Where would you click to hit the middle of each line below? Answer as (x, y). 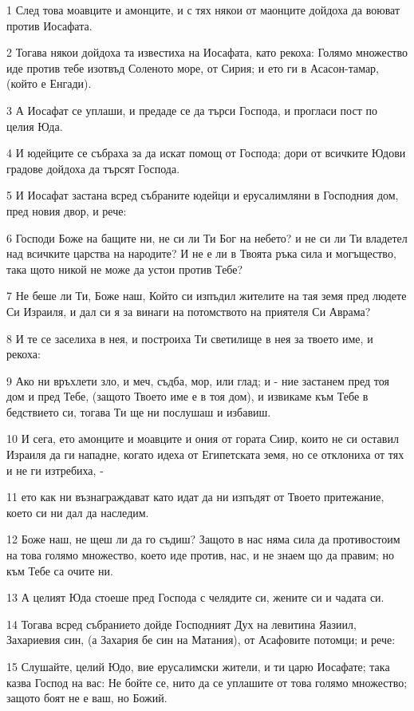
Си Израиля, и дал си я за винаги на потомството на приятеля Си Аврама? (189, 311)
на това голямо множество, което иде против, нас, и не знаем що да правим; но (200, 555)
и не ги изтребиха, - (55, 470)
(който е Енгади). (49, 83)
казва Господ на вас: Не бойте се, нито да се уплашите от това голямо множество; (207, 682)
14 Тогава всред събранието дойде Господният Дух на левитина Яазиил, (181, 624)
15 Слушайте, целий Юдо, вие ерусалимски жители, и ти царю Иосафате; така (198, 666)
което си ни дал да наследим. (78, 512)
